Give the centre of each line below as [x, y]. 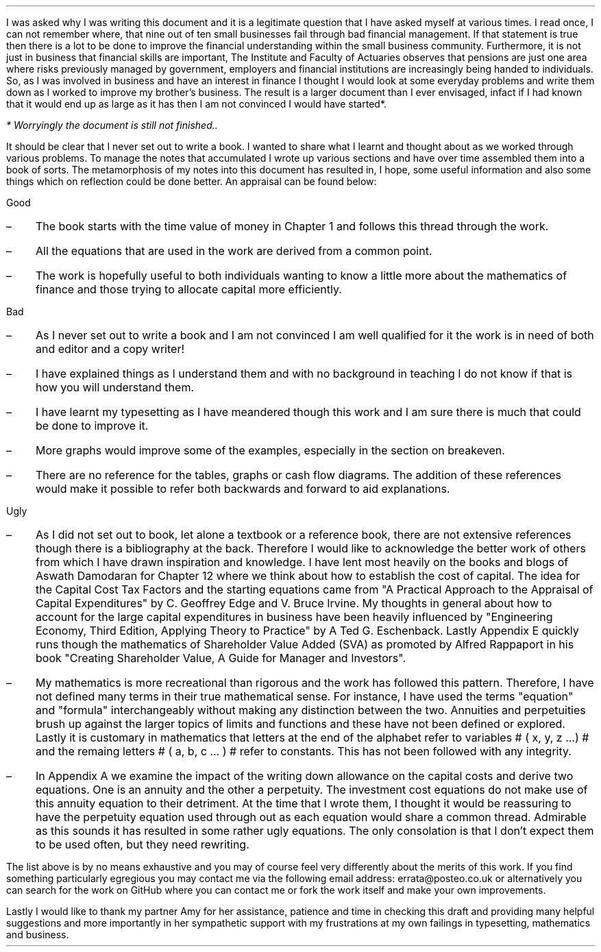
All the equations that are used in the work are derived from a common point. [234, 251]
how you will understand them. [114, 387]
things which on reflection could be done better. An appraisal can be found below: [192, 181]
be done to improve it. [92, 426]
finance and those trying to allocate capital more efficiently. [188, 289]
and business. [38, 935]
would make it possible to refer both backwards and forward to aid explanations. [243, 489]
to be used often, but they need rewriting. [142, 844]
